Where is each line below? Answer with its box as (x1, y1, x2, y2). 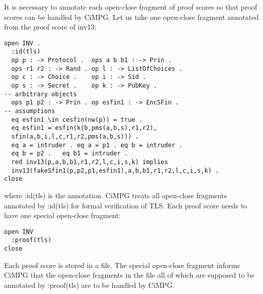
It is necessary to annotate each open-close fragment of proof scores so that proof (4, 2, 257, 12)
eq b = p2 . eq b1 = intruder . (11, 150, 128, 157)
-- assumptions (4, 108, 55, 115)
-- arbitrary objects (4, 90, 77, 98)
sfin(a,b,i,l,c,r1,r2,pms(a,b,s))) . (11, 133, 139, 140)
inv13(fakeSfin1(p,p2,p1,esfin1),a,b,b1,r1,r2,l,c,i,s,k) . (11, 167, 219, 174)
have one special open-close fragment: (4, 210, 121, 221)
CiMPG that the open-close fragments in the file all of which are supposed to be (4, 270, 255, 280)
